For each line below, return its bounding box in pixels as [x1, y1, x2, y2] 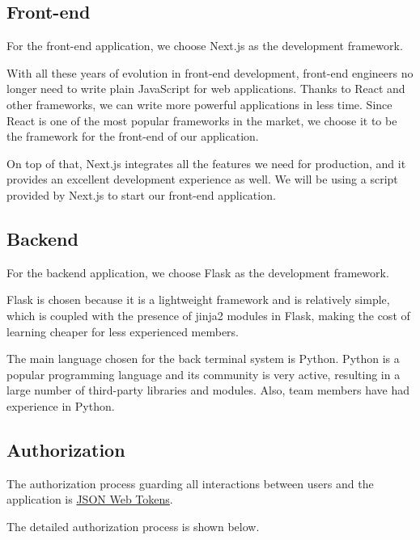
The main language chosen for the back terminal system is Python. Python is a [6, 350, 400, 367]
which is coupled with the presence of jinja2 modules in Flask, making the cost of [6, 306, 410, 323]
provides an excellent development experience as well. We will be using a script [6, 171, 398, 188]
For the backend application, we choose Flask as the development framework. [6, 264, 389, 281]
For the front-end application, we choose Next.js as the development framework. [6, 37, 403, 54]
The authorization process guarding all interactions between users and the [6, 475, 374, 491]
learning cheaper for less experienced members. [6, 323, 240, 340]
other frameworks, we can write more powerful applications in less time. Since [6, 95, 392, 112]
